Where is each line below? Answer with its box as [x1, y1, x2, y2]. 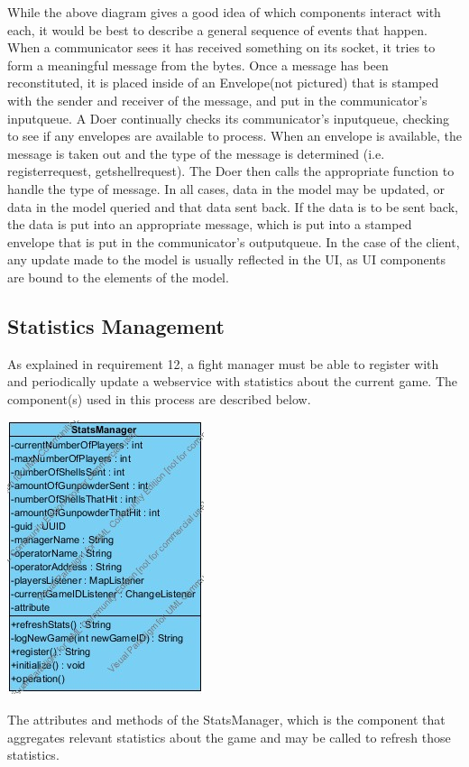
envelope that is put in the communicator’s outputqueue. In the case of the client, [7, 232, 460, 251]
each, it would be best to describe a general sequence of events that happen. [7, 20, 428, 39]
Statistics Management [7, 311, 225, 339]
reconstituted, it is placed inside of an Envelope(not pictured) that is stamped [7, 73, 439, 92]
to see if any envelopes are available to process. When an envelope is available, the [7, 126, 463, 145]
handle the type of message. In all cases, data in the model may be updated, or [7, 179, 445, 198]
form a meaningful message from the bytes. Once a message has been [7, 55, 389, 74]
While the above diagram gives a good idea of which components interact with [7, 3, 441, 21]
